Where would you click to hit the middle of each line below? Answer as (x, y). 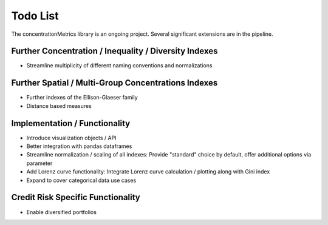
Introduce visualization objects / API (71, 138)
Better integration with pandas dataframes (79, 146)
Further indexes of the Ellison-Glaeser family (82, 98)
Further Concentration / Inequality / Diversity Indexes (114, 51)
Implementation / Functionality (71, 123)
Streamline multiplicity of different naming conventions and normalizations (119, 65)
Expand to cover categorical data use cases (81, 180)
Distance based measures (59, 106)
